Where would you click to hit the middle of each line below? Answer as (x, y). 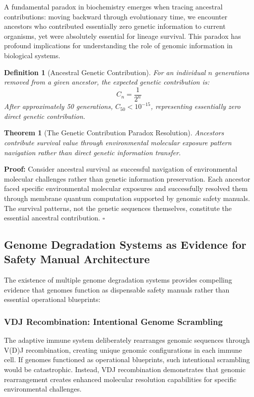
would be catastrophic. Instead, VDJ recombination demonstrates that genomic (125, 369)
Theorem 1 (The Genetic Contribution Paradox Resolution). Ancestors (114, 133)
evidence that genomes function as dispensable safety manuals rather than (117, 289)
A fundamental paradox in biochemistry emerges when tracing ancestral (113, 6)
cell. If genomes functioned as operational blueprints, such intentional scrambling (127, 359)
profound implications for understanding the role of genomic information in (118, 46)
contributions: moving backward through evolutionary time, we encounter (116, 16)
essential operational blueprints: (52, 299)
